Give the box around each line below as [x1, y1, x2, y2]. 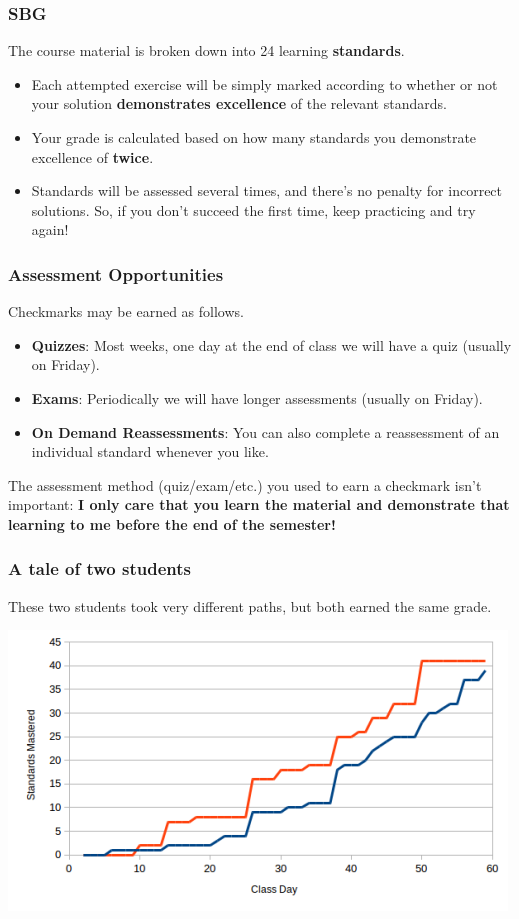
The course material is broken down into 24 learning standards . [8, 40, 405, 61]
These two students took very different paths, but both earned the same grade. [8, 595, 492, 616]
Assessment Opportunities [8, 261, 224, 286]
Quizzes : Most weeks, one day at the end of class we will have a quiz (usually [31, 334, 512, 355]
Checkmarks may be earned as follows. [8, 301, 244, 322]
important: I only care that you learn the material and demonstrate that [8, 494, 510, 515]
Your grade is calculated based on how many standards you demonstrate [31, 127, 477, 147]
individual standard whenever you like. [31, 441, 269, 462]
